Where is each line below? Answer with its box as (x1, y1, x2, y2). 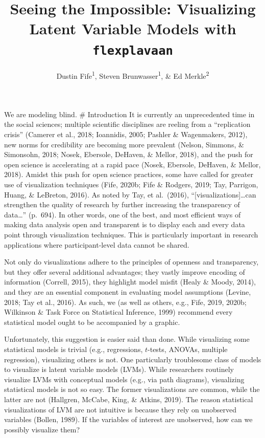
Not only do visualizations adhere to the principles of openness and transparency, (4, 256, 259, 267)
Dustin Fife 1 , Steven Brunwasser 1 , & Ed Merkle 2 (56, 69, 209, 81)
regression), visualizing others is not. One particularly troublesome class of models (4, 354, 261, 364)
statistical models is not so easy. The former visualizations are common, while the (4, 384, 260, 395)
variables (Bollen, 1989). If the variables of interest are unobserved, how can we (4, 414, 253, 425)
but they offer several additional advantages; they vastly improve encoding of (4, 266, 245, 277)
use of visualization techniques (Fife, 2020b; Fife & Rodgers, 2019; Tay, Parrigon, (4, 179, 258, 190)
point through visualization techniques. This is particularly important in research (4, 229, 258, 239)
